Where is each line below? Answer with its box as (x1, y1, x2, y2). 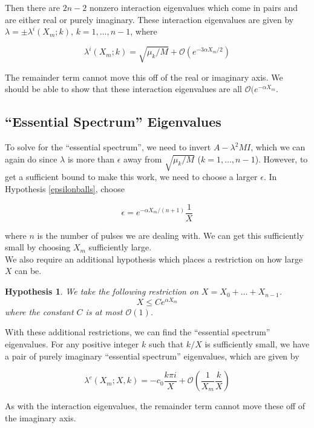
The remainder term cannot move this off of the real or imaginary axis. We (5, 70, 283, 83)
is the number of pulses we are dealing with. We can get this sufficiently (37, 229, 304, 241)
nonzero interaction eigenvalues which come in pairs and (89, 1, 298, 13)
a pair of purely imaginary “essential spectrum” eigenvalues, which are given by (5, 349, 299, 362)
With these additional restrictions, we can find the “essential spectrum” (5, 326, 270, 338)
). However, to (255, 152, 308, 165)
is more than (67, 152, 115, 165)
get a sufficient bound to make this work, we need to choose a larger (5, 170, 258, 183)
